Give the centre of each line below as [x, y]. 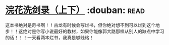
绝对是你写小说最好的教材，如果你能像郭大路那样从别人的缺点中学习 [93, 31]
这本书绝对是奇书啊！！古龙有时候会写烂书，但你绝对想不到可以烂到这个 [80, 25]
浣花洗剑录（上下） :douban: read [75, 10]
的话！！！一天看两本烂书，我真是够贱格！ [49, 37]
